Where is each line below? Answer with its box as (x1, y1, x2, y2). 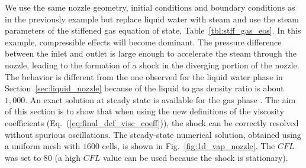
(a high (54, 151, 81, 163)
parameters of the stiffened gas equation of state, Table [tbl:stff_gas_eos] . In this (5, 24, 301, 37)
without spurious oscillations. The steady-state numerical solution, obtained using (5, 128, 301, 140)
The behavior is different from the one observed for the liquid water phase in (5, 70, 283, 83)
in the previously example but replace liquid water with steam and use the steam (5, 12, 299, 25)
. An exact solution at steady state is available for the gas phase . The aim (25, 93, 296, 106)
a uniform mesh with (5, 140, 80, 152)
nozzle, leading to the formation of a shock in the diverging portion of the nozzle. (5, 58, 299, 71)
